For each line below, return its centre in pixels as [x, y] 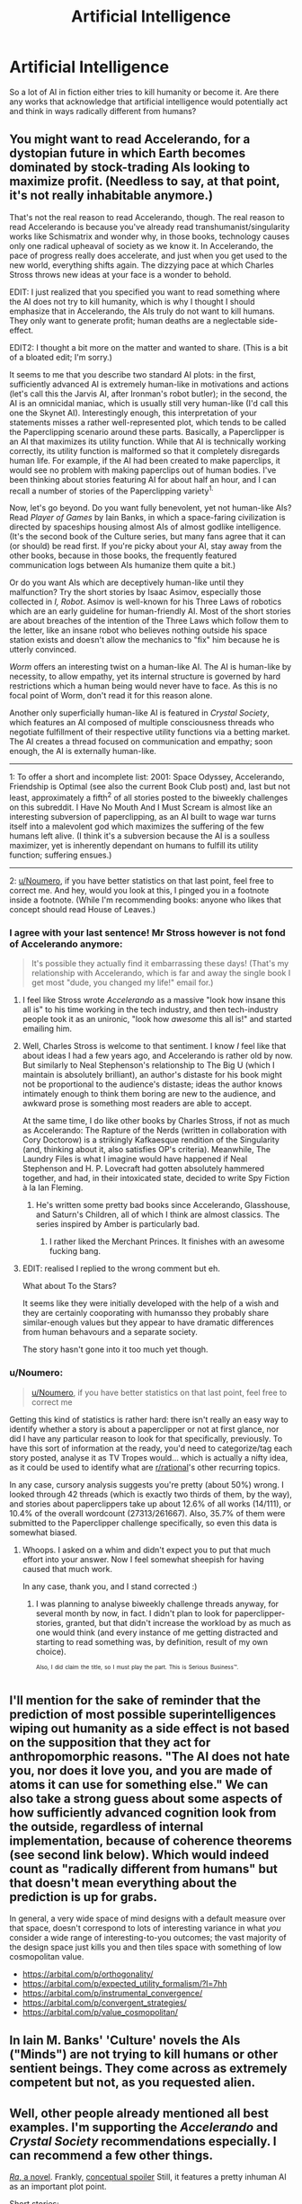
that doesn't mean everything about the [123, 1883]
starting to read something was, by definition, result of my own [152, 1641]
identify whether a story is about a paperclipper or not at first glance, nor [144, 1429]
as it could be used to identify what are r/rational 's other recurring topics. [145, 1467]
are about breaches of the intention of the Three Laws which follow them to [149, 621]
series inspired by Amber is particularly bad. [118, 1224]
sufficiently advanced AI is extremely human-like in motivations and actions [149, 384]
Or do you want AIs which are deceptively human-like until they [127, 582]
